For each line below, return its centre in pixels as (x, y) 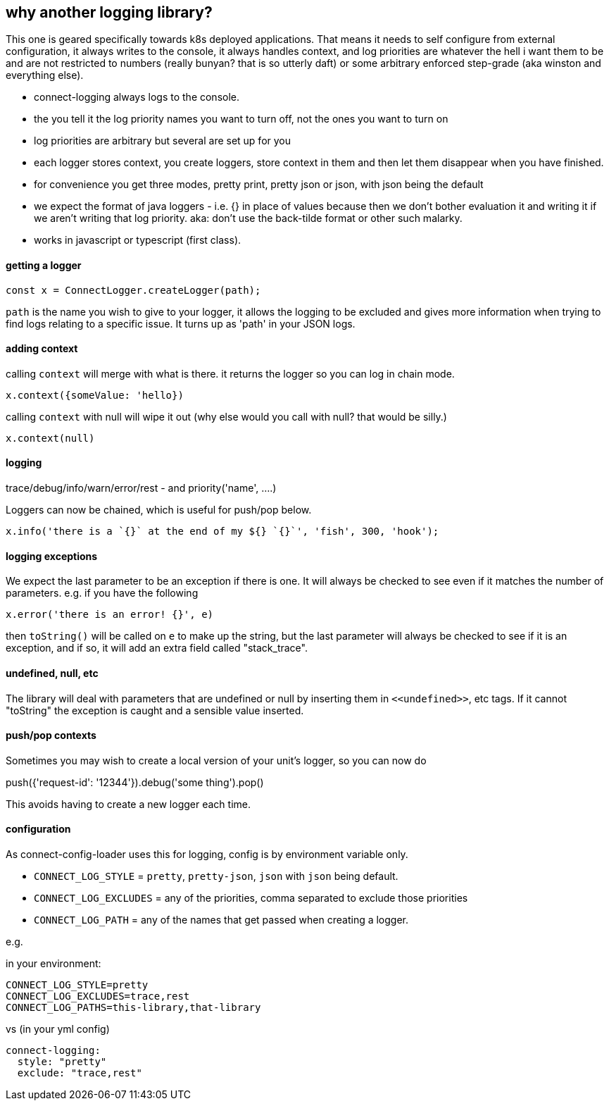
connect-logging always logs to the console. (137, 97)
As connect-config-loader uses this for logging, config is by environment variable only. (207, 854)
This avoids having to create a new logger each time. (128, 804)
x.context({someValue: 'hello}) (95, 395)
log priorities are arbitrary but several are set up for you (163, 141)
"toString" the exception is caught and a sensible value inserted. (155, 710)
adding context (42, 349)
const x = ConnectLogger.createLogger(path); (133, 290)
